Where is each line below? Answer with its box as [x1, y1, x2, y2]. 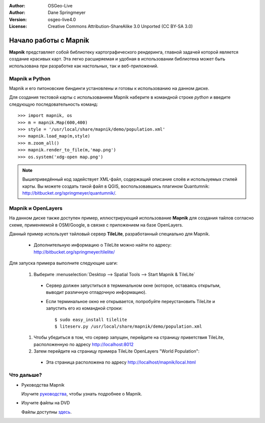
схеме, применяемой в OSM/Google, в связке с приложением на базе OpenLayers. [9, 222, 184, 228]
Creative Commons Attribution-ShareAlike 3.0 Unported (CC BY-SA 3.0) [48, 24, 193, 29]
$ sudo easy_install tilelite [54, 317, 128, 322]
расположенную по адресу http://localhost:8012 [33, 341, 134, 347]
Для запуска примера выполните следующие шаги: [9, 260, 118, 266]
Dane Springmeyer [48, 10, 86, 16]
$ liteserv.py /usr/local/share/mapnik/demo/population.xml [54, 323, 202, 329]
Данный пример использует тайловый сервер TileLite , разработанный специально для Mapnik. [9, 231, 210, 237]
